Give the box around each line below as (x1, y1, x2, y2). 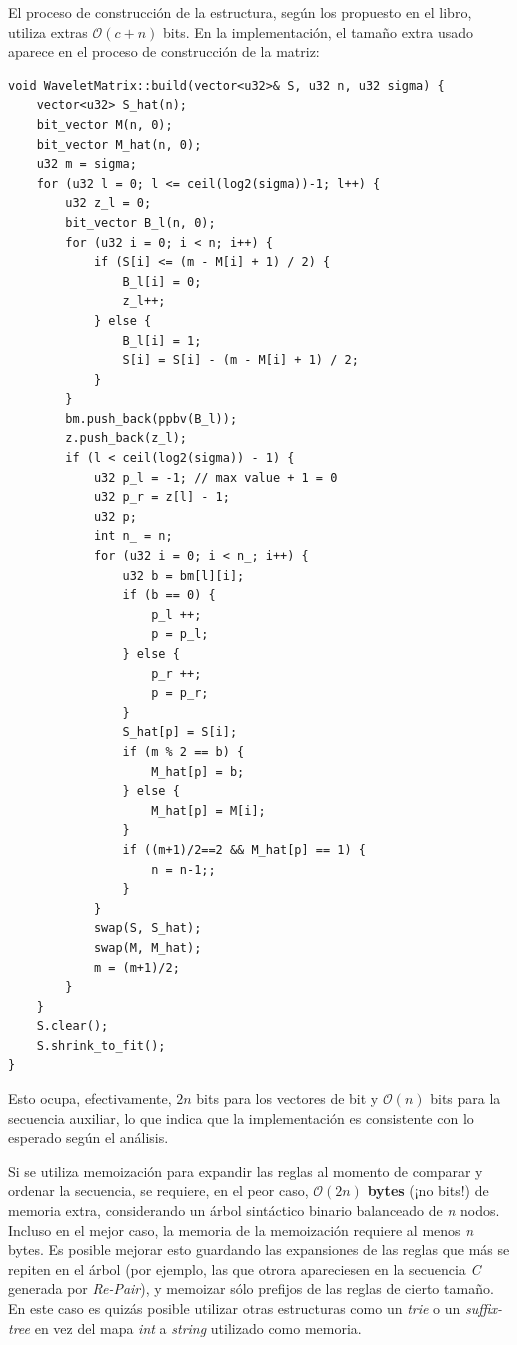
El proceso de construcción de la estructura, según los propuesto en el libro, (8, 2, 472, 22)
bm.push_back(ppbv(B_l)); (65, 411, 238, 426)
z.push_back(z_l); (65, 431, 187, 446)
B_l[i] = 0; (122, 274, 202, 289)
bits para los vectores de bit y (196, 1088, 379, 1109)
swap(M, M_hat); (93, 940, 202, 955)
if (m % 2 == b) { (122, 744, 245, 759)
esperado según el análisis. (8, 1127, 169, 1148)
